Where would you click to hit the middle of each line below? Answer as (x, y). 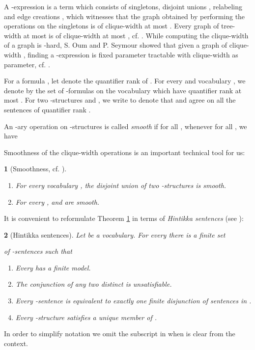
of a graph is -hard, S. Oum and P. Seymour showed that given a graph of (115, 45)
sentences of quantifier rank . (47, 109)
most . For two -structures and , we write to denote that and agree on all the (120, 100)
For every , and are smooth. (57, 202)
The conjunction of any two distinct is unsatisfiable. (94, 284)
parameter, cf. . (27, 64)
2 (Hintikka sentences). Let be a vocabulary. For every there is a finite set (115, 234)
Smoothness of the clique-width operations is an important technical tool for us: (125, 152)
